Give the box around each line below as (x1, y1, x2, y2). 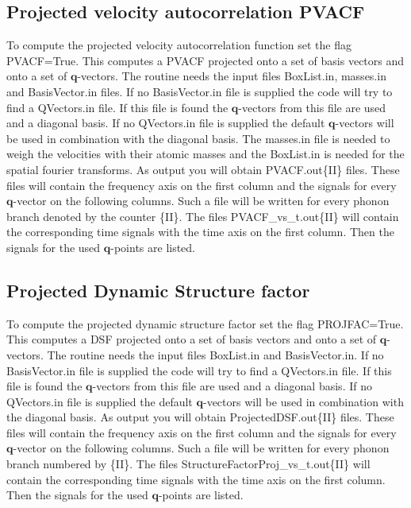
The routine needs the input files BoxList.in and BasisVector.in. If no (47, 346, 384, 363)
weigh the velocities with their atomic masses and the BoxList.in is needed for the (6, 145, 405, 162)
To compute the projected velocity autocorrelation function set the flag (6, 37, 351, 53)
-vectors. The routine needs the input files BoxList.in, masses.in (77, 68, 386, 84)
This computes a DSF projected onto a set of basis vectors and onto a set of (6, 331, 377, 347)
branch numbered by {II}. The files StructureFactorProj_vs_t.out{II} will (6, 456, 371, 472)
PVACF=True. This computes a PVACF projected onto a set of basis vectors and (6, 52, 405, 68)
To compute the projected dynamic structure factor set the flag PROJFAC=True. (6, 315, 404, 332)
